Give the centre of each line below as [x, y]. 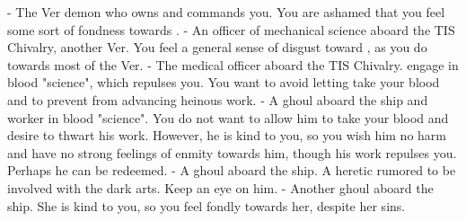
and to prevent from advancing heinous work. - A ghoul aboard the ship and [218, 99]
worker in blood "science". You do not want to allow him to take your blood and [228, 117]
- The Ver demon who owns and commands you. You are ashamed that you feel [226, 12]
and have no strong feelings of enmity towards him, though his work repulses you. [232, 152]
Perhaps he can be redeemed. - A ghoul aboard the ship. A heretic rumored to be [232, 170]
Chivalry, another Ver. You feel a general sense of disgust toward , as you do [217, 47]
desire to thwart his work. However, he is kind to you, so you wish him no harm [227, 135]
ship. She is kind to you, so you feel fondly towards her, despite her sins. [207, 205]
